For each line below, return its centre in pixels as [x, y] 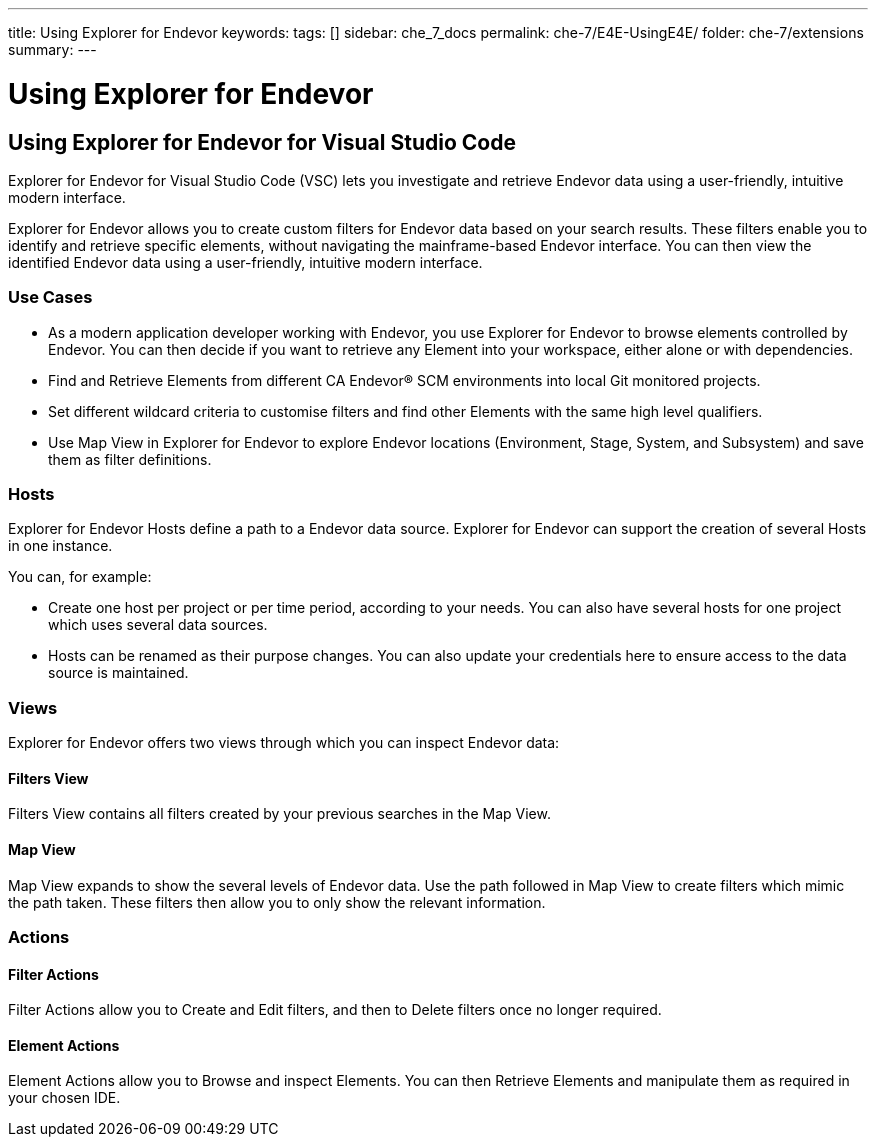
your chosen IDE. [64, 1098]
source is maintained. [118, 673]
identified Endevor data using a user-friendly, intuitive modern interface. [245, 262]
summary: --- [52, 49]
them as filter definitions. [130, 459]
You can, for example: [80, 577]
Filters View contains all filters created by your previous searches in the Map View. [279, 814]
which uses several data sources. [158, 625]
